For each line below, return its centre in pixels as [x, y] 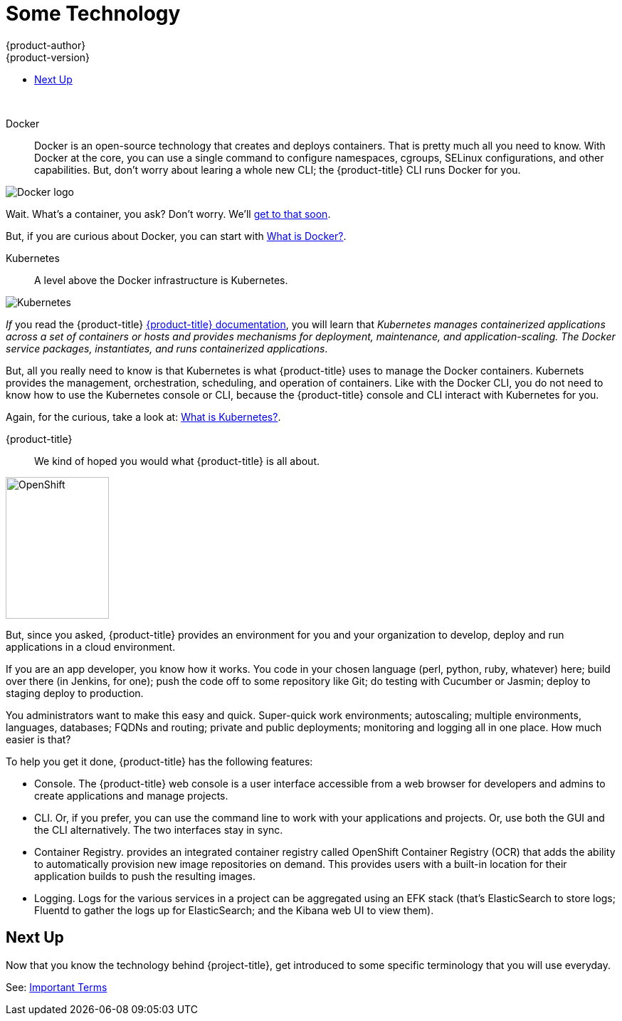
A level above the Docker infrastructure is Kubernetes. [161, 280]
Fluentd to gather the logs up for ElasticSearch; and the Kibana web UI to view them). [234, 910]
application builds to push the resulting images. [145, 876]
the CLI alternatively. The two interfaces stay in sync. [159, 829]
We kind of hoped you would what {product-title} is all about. [177, 461]
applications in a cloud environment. [91, 646]
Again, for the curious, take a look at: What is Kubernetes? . [143, 417]
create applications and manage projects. [131, 795]
